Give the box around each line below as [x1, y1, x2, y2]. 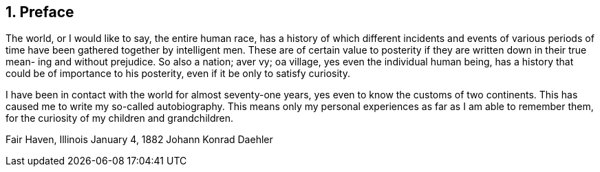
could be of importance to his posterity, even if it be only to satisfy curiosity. [6, 67, 350, 80]
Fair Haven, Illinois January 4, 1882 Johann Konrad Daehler [6, 133, 273, 146]
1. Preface [6, 3, 74, 21]
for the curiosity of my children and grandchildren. [6, 112, 233, 125]
